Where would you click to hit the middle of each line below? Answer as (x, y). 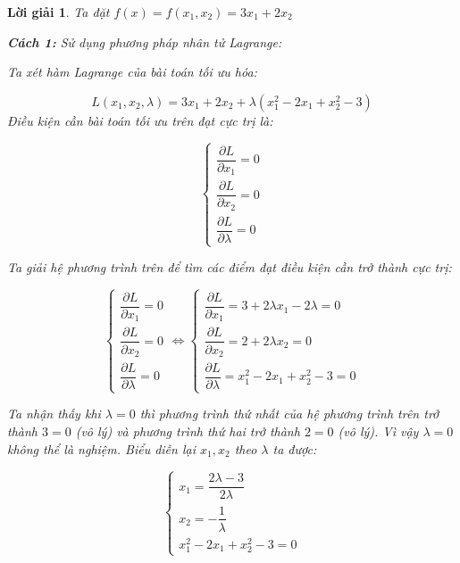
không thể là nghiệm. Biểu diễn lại (101, 448)
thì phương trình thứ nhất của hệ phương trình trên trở (289, 414)
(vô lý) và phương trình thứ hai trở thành (188, 431)
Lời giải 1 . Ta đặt (59, 12)
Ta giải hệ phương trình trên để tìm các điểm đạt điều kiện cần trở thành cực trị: (230, 267)
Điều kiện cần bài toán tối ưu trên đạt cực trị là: (140, 120)
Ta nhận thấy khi (54, 414)
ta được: (295, 448)
